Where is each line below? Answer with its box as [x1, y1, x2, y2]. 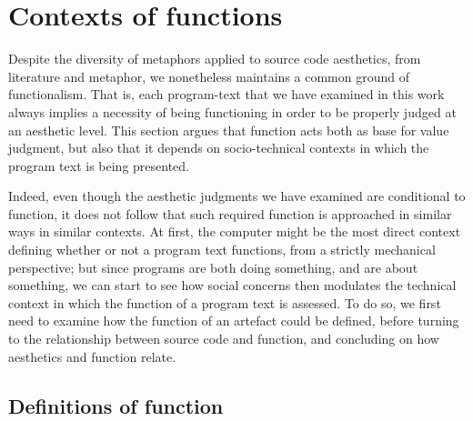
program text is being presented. [8, 155, 189, 175]
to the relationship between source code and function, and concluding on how [8, 329, 439, 348]
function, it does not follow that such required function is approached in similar [8, 204, 452, 223]
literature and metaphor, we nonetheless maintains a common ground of [8, 66, 409, 85]
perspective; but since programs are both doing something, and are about [8, 257, 418, 276]
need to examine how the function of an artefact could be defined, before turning [8, 311, 459, 330]
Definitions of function [8, 391, 224, 419]
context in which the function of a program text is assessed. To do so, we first [8, 293, 441, 312]
